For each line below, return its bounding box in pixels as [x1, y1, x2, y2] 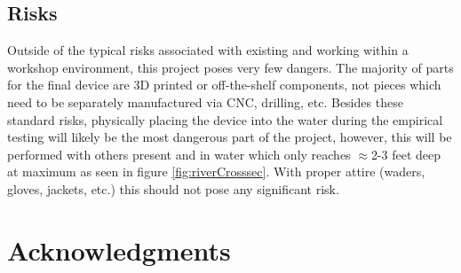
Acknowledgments [7, 231, 231, 268]
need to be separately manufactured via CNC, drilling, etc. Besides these [7, 92, 403, 111]
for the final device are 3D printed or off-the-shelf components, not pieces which [7, 75, 441, 94]
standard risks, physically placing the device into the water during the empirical [7, 110, 443, 129]
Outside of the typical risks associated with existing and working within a [7, 41, 409, 59]
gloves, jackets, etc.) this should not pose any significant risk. [7, 179, 339, 198]
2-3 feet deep [370, 144, 441, 163]
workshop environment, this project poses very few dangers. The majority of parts [7, 58, 454, 76]
